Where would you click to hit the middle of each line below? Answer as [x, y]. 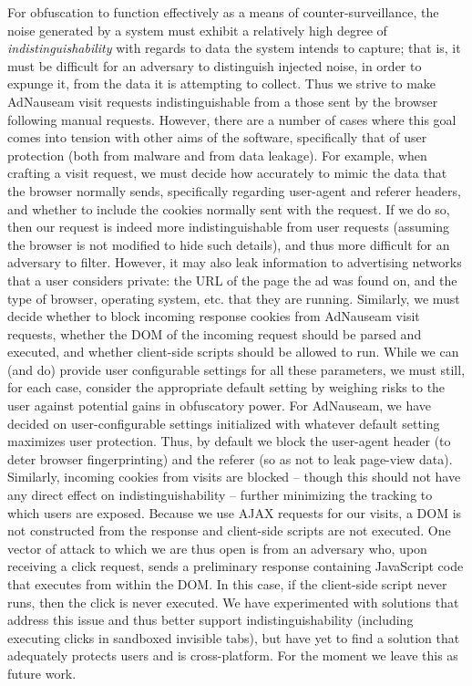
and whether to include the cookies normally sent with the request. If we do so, [229, 208]
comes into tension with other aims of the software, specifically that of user [217, 137]
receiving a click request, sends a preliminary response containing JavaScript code [236, 566]
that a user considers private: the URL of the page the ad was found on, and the [232, 280]
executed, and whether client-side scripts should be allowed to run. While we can [233, 352]
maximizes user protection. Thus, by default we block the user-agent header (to [229, 441]
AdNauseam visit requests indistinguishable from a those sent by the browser [223, 101]
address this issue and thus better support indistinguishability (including [210, 620]
